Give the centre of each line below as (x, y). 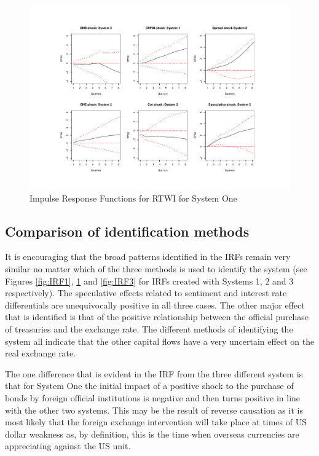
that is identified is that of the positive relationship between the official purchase (157, 317)
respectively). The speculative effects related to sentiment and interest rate (146, 293)
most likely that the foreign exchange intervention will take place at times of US (156, 422)
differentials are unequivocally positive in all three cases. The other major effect (155, 305)
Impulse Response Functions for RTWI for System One (133, 198)
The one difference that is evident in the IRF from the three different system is (154, 373)
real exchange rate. (41, 353)
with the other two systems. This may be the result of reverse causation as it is (154, 410)
